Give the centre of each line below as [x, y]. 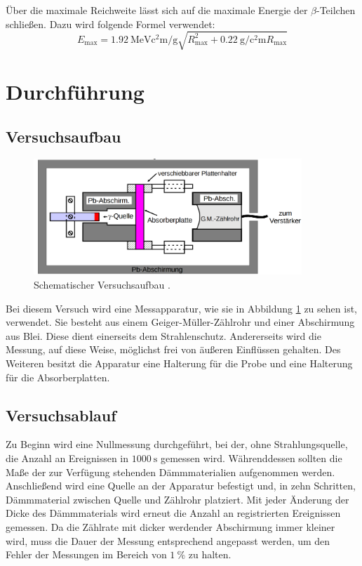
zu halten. [210, 554]
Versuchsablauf [61, 415]
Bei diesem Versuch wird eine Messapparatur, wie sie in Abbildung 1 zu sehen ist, [181, 308]
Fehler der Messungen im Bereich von [86, 554]
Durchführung [75, 91]
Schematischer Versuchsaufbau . [102, 284]
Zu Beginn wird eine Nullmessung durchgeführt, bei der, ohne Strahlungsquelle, [177, 444]
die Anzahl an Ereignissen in [67, 458]
